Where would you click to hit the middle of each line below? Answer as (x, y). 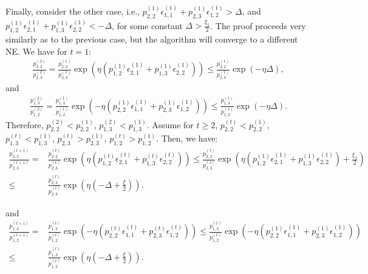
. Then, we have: (187, 138)
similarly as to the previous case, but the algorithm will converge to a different (152, 39)
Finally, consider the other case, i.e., (73, 11)
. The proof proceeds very (258, 25)
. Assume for (170, 124)
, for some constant (147, 25)
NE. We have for (36, 51)
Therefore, (25, 124)
